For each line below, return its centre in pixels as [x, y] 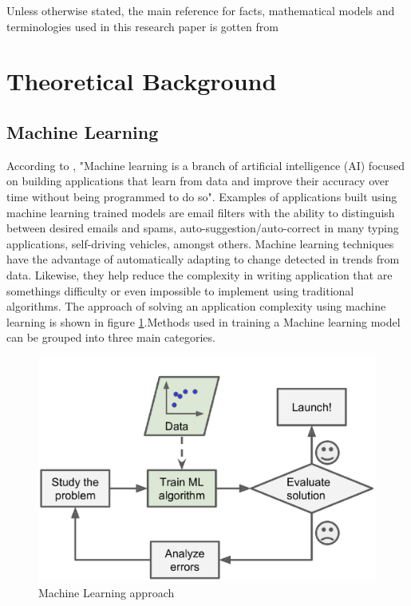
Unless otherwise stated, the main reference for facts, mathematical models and [201, 10]
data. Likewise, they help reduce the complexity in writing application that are [200, 274]
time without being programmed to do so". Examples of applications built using [202, 196]
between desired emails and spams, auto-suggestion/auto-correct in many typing [203, 228]
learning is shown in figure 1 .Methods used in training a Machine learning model [204, 321]
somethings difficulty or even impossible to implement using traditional [180, 290]
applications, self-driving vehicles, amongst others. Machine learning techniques [200, 243]
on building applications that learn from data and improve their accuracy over [198, 181]
